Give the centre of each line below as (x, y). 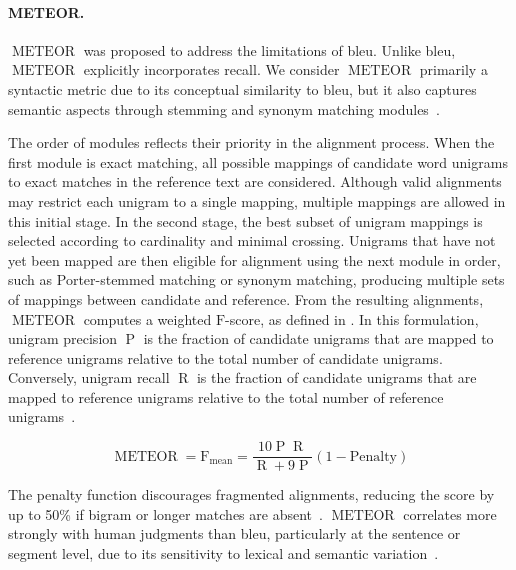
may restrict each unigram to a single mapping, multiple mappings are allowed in (257, 200)
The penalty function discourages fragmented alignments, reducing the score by (251, 494)
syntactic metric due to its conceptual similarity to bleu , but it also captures (242, 88)
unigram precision (63, 338)
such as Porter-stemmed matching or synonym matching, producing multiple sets (256, 279)
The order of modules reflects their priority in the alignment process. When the (251, 142)
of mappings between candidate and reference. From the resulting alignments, (246, 298)
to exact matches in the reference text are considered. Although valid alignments (255, 181)
